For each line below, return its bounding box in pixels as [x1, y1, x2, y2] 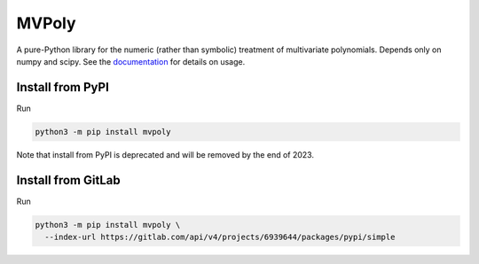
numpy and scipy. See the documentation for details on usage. [16, 56, 246, 66]
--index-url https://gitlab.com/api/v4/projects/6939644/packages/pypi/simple [44, 232, 396, 243]
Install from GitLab [16, 173, 121, 188]
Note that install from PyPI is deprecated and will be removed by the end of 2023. [16, 149, 315, 159]
